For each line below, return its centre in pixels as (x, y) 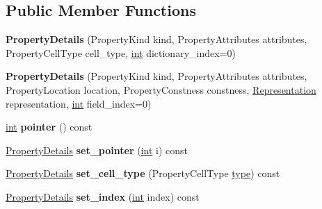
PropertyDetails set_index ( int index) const (103, 196)
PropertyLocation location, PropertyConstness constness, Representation (161, 89)
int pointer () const (49, 127)
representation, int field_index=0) (79, 103)
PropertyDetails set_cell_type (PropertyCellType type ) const (143, 173)
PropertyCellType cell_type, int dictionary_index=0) (121, 52)
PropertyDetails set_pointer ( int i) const (97, 150)
